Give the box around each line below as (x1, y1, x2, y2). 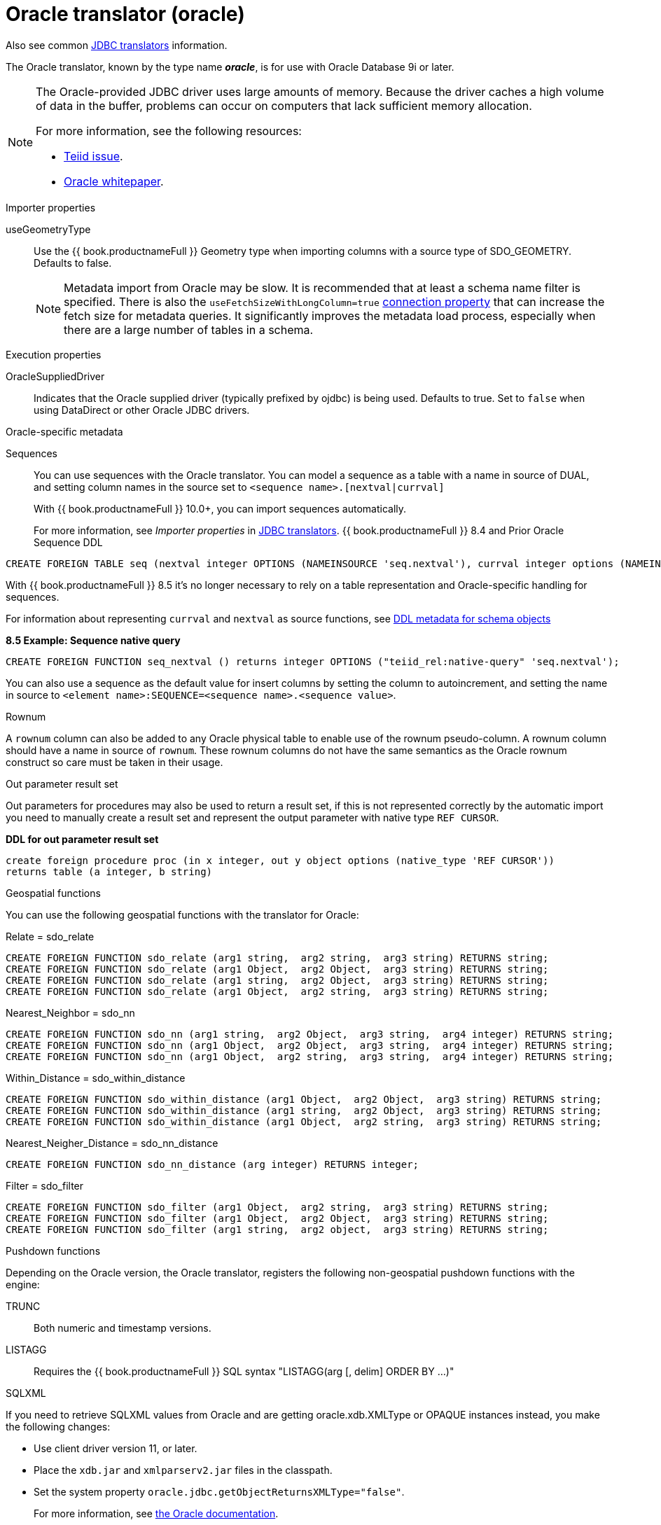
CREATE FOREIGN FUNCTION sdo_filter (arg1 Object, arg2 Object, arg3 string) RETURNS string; (6, 1212, 549, 1224)
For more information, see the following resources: (36, 123, 302, 138)
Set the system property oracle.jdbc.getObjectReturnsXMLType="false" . (34, 1485, 405, 1498)
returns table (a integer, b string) (6, 865, 213, 877)
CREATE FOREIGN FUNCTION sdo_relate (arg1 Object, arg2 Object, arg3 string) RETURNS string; (6, 963, 549, 975)
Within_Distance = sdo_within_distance (6, 1071, 186, 1084)
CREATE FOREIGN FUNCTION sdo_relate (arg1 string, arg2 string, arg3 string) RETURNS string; (6, 952, 549, 963)
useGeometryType (6, 223, 91, 235)
